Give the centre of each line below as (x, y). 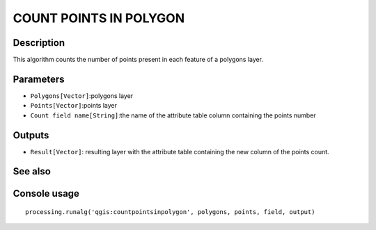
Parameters (39, 79)
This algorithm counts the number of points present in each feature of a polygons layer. (138, 60)
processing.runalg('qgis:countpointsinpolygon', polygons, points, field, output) (170, 212)
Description (39, 43)
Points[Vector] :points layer (74, 106)
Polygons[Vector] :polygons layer (82, 96)
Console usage (46, 194)
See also (32, 171)
